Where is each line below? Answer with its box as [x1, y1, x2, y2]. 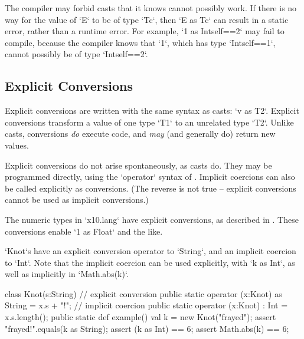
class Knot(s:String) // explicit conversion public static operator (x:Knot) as [5, 287, 282, 299]
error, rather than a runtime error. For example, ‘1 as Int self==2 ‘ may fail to [5, 25, 285, 37]
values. [5, 139, 29, 151]
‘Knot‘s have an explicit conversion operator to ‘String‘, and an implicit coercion [5, 245, 296, 257]
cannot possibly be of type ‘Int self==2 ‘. [5, 48, 148, 60]
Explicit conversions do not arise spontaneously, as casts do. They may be [5, 159, 272, 171]
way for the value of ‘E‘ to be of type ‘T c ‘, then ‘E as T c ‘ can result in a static [5, 13, 289, 25]
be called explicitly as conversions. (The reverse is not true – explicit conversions [5, 182, 296, 194]
